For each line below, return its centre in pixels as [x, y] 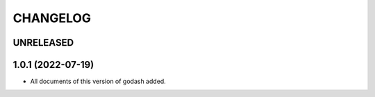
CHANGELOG [52, 18]
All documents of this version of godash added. [98, 81]
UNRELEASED [43, 43]
